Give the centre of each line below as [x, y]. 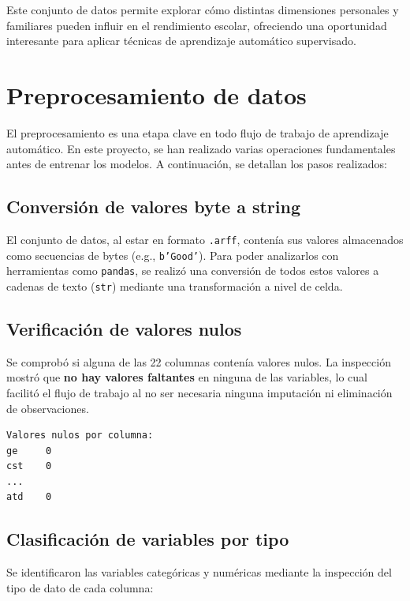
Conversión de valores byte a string [154, 207]
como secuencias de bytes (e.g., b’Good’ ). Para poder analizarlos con [173, 255]
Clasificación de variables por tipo [148, 539]
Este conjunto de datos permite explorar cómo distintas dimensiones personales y [203, 9]
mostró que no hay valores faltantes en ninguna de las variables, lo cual [187, 377]
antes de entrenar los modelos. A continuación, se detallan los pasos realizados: [197, 164]
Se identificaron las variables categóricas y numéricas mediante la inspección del [199, 572]
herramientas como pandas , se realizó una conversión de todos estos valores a [193, 270]
